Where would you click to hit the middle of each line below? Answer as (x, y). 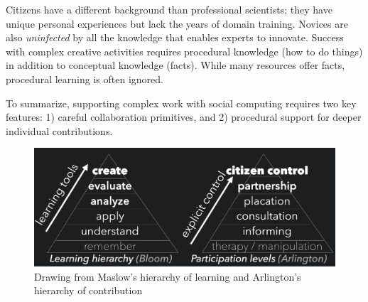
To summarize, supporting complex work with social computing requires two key (181, 103)
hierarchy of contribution (88, 290)
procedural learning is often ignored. (85, 79)
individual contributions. (59, 130)
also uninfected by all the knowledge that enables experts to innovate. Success (175, 37)
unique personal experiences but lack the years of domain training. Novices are (177, 23)
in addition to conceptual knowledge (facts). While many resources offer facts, (175, 65)
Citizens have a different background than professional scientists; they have (169, 9)
